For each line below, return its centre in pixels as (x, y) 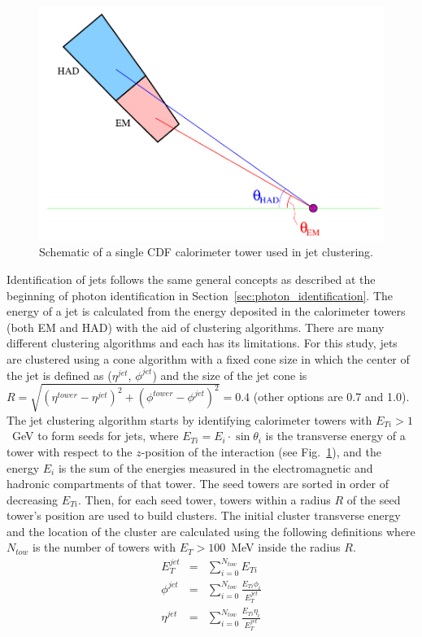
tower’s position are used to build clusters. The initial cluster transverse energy (204, 515)
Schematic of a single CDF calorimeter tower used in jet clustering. (207, 252)
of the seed (374, 499)
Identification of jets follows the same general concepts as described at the (191, 279)
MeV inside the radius (286, 547)
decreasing (33, 499)
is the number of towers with (104, 547)
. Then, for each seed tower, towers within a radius (204, 499)
